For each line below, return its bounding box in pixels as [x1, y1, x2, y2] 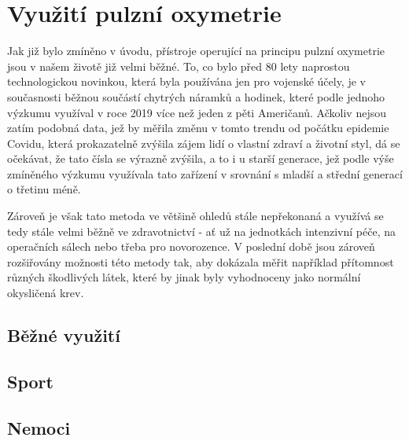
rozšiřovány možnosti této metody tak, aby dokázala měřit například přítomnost [7, 253, 394, 270]
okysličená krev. [7, 285, 84, 301]
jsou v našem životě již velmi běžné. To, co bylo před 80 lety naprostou [7, 57, 350, 74]
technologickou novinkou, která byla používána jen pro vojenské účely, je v [7, 73, 366, 90]
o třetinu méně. [7, 181, 81, 197]
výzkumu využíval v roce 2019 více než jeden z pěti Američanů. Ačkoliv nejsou [7, 104, 386, 120]
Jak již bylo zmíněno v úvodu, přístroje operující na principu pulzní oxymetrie [7, 42, 385, 59]
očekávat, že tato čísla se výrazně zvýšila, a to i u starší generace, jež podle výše [7, 150, 394, 167]
